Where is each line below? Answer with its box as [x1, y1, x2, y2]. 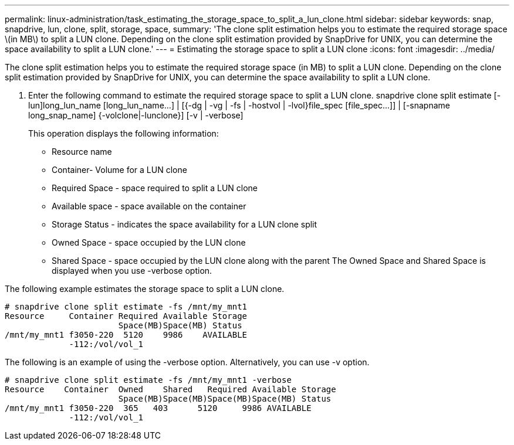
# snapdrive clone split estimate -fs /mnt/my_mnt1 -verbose [5, 375, 292, 385]
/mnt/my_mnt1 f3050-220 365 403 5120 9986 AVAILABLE [5, 403, 312, 413]
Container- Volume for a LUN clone [52, 165, 187, 175]
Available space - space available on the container [52, 201, 246, 211]
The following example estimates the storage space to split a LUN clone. [5, 284, 285, 294]
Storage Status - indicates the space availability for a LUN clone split [52, 219, 317, 229]
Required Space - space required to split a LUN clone [52, 183, 258, 193]
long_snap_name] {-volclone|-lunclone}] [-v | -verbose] [28, 110, 244, 120]
